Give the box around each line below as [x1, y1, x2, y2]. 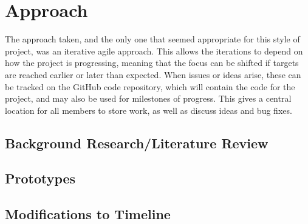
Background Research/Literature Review [5, 133, 269, 152]
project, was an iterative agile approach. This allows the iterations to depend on [5, 44, 303, 57]
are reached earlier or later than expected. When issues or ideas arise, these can [5, 68, 301, 81]
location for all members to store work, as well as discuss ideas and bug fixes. [5, 104, 292, 116]
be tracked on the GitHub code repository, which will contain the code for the [5, 80, 295, 93]
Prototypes [5, 169, 76, 188]
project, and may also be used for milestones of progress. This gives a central [5, 92, 292, 105]
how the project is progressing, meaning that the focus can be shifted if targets [5, 56, 299, 69]
